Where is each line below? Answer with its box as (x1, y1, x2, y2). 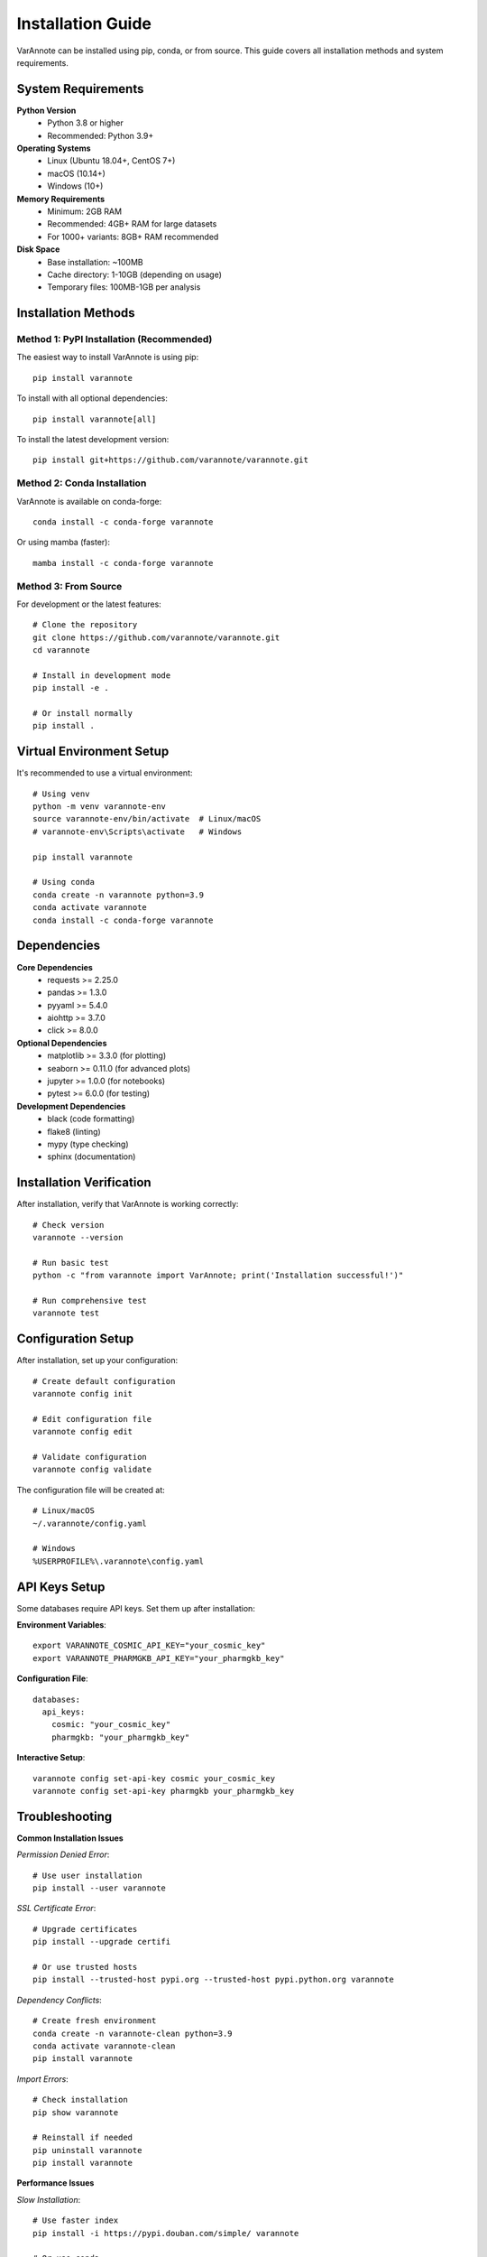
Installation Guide (16, 14, 152, 33)
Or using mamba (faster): (16, 537, 110, 548)
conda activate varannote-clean (32, 2040, 176, 2051)
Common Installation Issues (16, 1833, 124, 1844)
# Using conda (32, 877, 95, 887)
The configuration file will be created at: (16, 1484, 166, 1495)
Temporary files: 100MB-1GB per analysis (47, 282, 201, 293)
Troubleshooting (16, 1808, 113, 1824)
